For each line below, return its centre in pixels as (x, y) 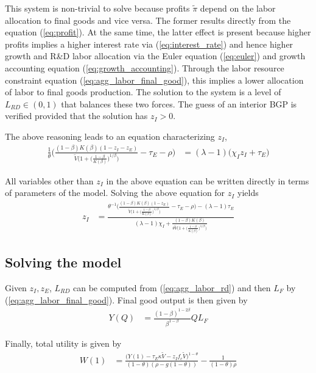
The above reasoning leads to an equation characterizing (110, 136)
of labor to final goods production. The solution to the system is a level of (143, 92)
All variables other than (49, 180)
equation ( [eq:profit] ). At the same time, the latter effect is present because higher (158, 32)
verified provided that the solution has (76, 116)
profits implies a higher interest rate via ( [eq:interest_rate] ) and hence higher (149, 44)
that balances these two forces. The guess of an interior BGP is (179, 103)
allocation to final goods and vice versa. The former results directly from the (148, 20)
